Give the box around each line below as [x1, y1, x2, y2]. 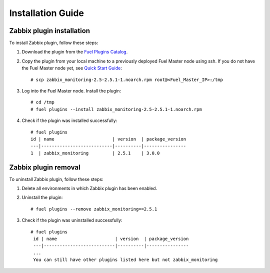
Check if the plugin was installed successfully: [21, 117, 117, 123]
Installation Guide [9, 7, 84, 18]
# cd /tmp [30, 99, 54, 105]
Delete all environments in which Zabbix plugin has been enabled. [21, 185, 157, 191]
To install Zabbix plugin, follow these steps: [9, 40, 98, 46]
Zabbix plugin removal [9, 163, 80, 171]
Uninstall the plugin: [21, 194, 63, 200]
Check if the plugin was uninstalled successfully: [21, 217, 122, 223]
